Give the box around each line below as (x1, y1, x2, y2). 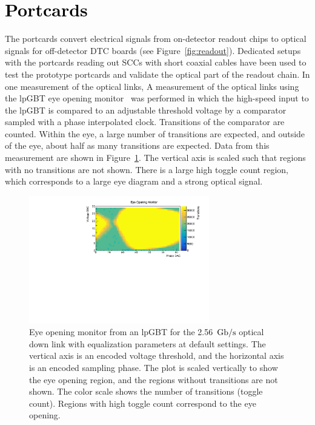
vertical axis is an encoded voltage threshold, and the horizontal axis (29, 349, 284, 362)
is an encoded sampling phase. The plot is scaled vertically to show (29, 361, 278, 373)
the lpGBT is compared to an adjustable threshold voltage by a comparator (5, 103, 287, 116)
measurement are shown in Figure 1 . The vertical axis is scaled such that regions (5, 151, 306, 164)
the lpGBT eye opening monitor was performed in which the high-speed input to (5, 92, 309, 104)
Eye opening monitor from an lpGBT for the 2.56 (29, 325, 213, 338)
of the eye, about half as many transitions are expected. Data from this (5, 139, 270, 152)
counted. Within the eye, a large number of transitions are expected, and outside (5, 127, 305, 140)
